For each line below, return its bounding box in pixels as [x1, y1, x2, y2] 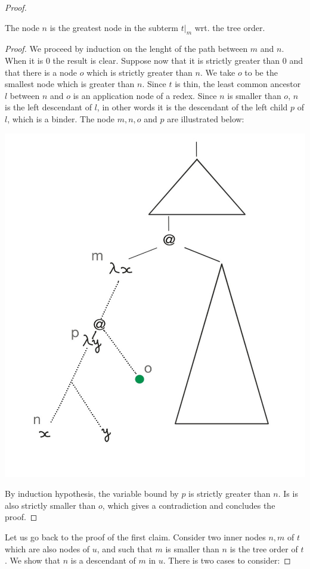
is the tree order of [230, 542, 298, 555]
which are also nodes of [5, 542, 90, 555]
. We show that [5, 554, 61, 567]
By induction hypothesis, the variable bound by [5, 487, 179, 500]
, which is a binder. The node [7, 112, 114, 125]
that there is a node [5, 66, 77, 78]
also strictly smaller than [5, 499, 96, 511]
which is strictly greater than [86, 66, 193, 78]
